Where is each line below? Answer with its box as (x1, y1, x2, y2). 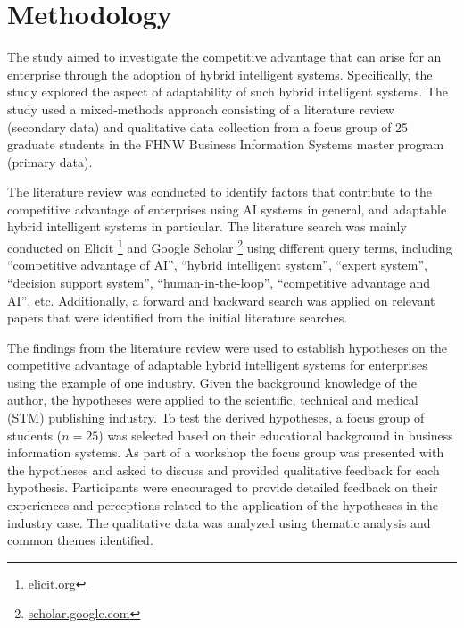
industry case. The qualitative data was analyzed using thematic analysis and (7, 513, 431, 532)
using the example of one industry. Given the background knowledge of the (7, 373, 417, 391)
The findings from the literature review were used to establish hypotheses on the (7, 338, 447, 356)
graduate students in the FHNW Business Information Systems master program (7, 135, 444, 154)
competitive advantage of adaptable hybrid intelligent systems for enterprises (7, 356, 427, 374)
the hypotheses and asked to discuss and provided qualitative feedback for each (7, 460, 440, 479)
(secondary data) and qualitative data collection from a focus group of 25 (7, 117, 409, 136)
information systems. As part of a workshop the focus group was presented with (7, 443, 444, 462)
